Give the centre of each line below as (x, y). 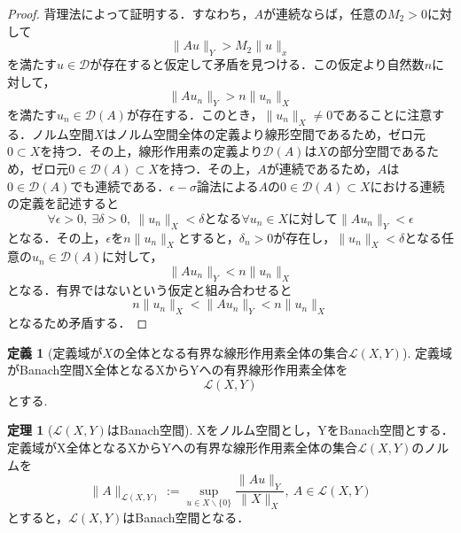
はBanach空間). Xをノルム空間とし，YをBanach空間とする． (280, 430)
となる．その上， (57, 237)
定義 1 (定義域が (55, 352)
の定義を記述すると (63, 203)
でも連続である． (120, 185)
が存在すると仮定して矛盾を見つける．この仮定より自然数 (257, 63)
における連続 (407, 185)
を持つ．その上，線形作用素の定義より (152, 151)
